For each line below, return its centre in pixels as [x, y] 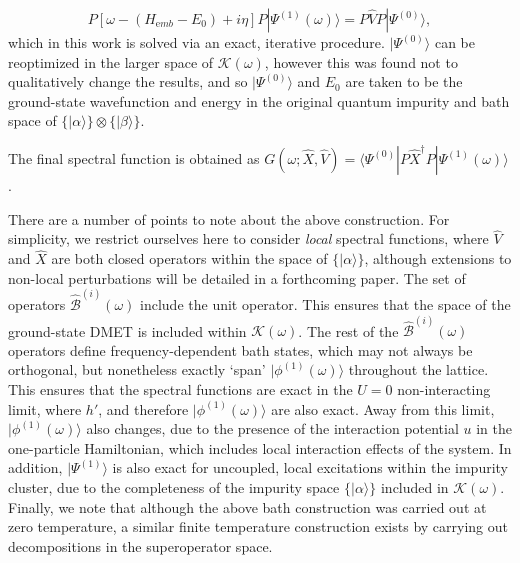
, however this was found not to [361, 61]
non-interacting [444, 389]
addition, [35, 467]
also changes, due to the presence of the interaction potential [272, 428]
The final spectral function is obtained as [134, 157]
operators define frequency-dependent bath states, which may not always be [240, 349]
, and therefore [143, 408]
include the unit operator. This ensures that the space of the [325, 304]
